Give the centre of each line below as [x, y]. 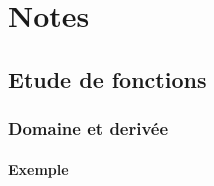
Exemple [38, 168]
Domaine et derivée [88, 128]
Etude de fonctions [107, 78]
